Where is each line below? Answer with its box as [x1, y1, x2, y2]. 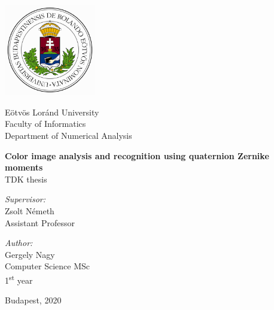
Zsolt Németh [5, 204, 54, 217]
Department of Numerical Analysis [5, 129, 132, 141]
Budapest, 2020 [5, 294, 62, 306]
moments [5, 161, 43, 174]
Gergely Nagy [5, 248, 55, 260]
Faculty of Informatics [5, 117, 86, 130]
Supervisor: [5, 193, 45, 205]
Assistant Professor [5, 216, 75, 229]
